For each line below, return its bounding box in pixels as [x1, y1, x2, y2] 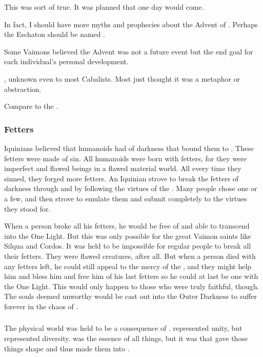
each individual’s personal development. [4, 56, 129, 67]
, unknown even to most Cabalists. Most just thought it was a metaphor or [4, 73, 240, 84]
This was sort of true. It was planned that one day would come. [4, 2, 204, 12]
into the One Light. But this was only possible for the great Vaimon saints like [4, 230, 251, 241]
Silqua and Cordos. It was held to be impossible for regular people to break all [4, 240, 251, 251]
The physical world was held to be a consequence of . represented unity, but [4, 323, 242, 333]
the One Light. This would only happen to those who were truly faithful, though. [4, 280, 259, 291]
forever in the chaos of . [4, 300, 78, 311]
